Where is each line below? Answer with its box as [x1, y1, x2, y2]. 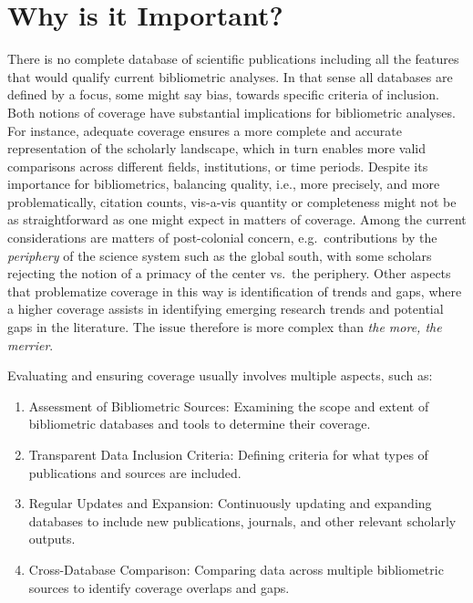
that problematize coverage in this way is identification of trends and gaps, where [7, 281, 462, 300]
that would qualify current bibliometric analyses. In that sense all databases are [7, 67, 453, 86]
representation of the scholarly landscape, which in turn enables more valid [7, 139, 427, 158]
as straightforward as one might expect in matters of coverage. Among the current [7, 210, 467, 229]
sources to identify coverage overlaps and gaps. [28, 577, 290, 597]
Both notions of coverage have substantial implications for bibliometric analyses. [7, 102, 456, 121]
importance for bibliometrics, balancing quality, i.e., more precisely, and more [7, 174, 440, 193]
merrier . [7, 335, 54, 354]
